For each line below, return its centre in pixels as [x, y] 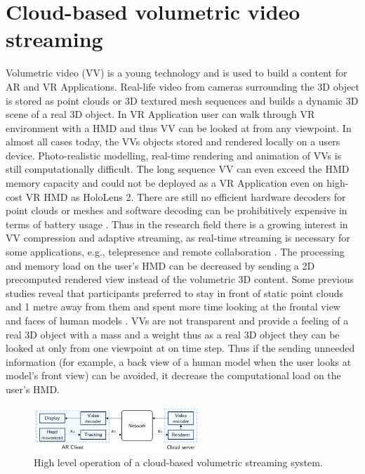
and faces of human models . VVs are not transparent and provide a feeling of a [177, 320]
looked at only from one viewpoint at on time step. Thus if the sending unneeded [180, 348]
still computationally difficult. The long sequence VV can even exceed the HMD [178, 169]
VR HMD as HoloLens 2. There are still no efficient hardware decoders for [186, 196]
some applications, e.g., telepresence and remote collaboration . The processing [175, 252]
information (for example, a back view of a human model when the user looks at [179, 361]
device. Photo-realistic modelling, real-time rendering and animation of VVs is [174, 155]
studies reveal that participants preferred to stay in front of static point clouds [174, 292]
